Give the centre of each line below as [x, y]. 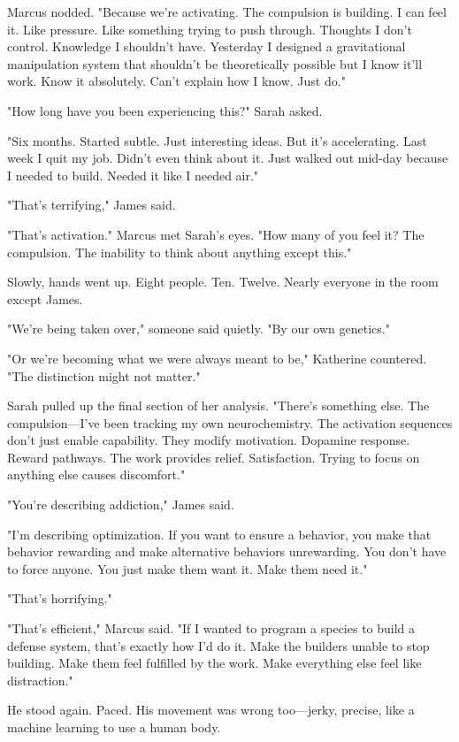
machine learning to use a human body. [114, 727]
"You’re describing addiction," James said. [121, 505]
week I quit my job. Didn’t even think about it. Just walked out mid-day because [228, 158]
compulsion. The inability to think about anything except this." [180, 252]
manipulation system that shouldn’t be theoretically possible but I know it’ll [215, 63]
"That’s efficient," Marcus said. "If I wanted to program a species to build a [211, 628]
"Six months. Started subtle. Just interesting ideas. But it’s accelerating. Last [217, 140]
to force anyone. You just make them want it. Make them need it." [187, 568]
